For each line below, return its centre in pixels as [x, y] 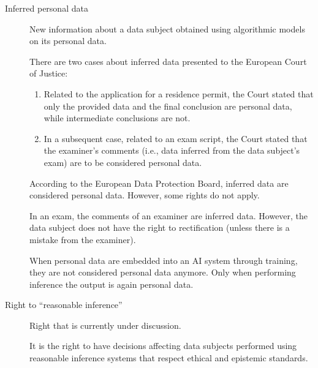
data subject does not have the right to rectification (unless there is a [160, 227]
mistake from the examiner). [83, 239]
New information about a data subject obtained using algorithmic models [167, 28]
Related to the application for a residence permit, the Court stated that [179, 93]
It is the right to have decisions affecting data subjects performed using [163, 346]
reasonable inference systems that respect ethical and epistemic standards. [169, 358]
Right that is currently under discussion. [105, 325]
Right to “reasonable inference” [64, 305]
